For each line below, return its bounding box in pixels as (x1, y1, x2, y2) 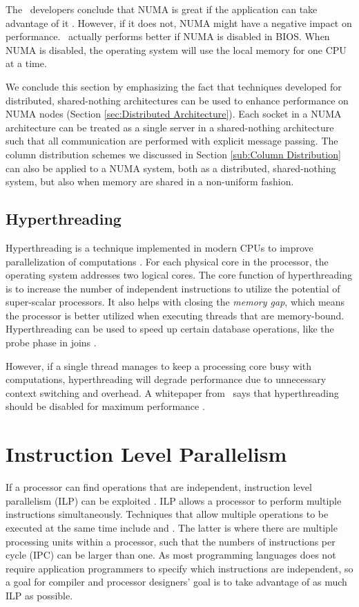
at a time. (6, 56, 47, 71)
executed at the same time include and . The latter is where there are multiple (6, 520, 338, 534)
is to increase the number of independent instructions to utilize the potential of (6, 281, 340, 295)
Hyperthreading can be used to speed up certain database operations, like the (6, 321, 334, 336)
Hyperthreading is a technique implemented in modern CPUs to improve (6, 240, 313, 254)
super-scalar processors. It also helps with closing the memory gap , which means (6, 295, 345, 309)
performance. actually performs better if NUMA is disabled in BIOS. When (6, 29, 330, 44)
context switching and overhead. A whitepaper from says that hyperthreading (6, 385, 339, 400)
